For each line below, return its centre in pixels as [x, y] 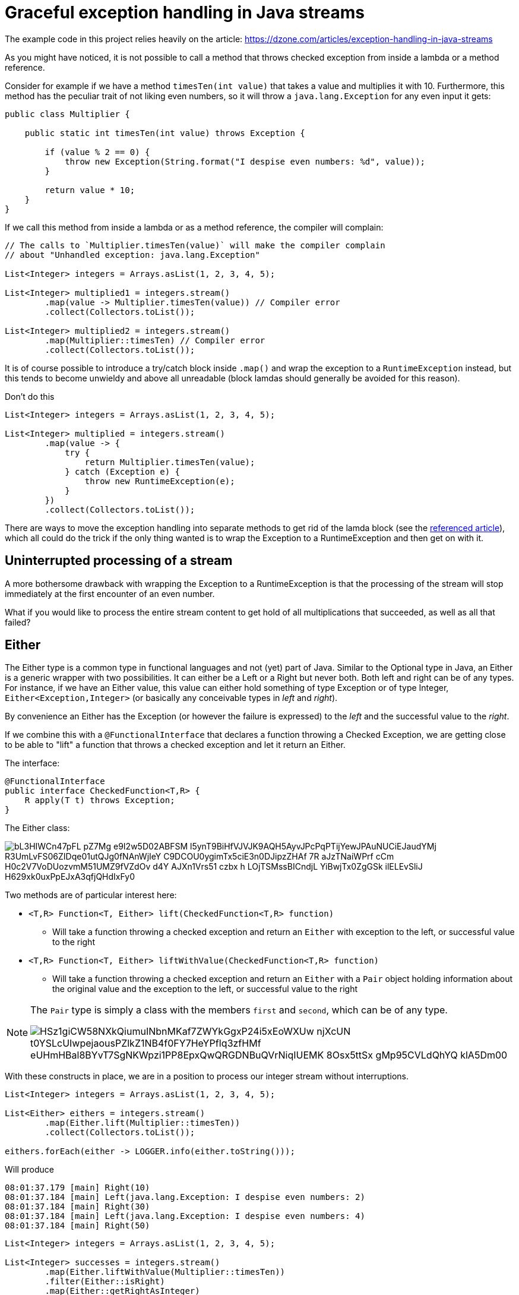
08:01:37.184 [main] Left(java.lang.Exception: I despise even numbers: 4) [185, 1216]
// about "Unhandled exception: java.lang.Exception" [132, 255]
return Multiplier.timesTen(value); [170, 462]
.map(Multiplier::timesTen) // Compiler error [155, 340]
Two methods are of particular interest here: [91, 895]
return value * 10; [90, 190]
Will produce [29, 1170]
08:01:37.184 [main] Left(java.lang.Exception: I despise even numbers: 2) [185, 1197]
